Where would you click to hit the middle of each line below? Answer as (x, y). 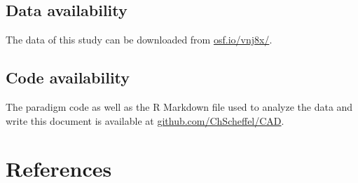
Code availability (68, 77)
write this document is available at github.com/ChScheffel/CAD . (145, 120)
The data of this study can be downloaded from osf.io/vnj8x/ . (139, 40)
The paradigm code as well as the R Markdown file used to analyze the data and (179, 107)
